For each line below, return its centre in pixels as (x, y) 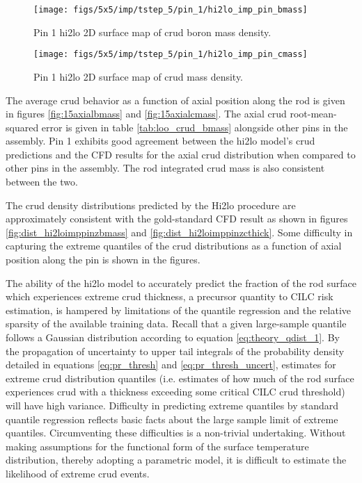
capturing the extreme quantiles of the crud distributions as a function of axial (174, 246)
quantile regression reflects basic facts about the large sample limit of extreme (172, 419)
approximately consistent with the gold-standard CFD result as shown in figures (177, 219)
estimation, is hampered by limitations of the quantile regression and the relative (178, 310)
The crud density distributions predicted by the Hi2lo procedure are (151, 205)
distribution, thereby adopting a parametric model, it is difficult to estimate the (176, 460)
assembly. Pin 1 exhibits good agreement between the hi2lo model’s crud (160, 141)
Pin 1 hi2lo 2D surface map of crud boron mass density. (152, 32)
